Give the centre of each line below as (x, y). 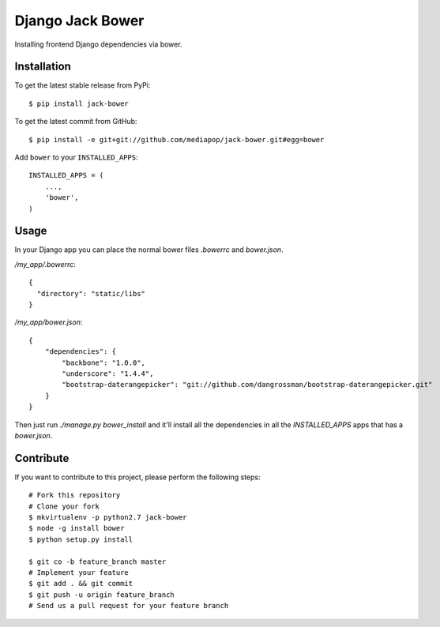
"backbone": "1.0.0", (104, 362)
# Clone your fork (64, 506)
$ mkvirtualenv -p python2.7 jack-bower (108, 518)
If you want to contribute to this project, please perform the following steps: (137, 477)
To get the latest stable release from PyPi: (83, 85)
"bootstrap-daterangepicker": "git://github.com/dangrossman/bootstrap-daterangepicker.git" (247, 385)
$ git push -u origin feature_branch (102, 595)
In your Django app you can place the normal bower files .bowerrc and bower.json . (149, 250)
